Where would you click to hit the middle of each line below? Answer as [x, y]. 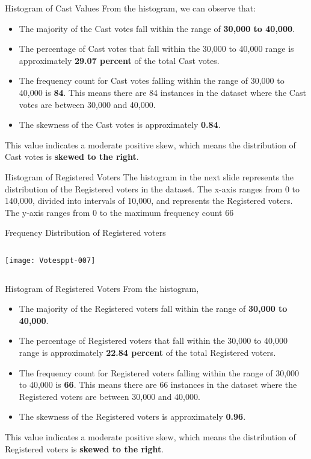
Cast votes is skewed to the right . [72, 157]
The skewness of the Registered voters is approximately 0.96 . [132, 416]
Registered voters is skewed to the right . [85, 448]
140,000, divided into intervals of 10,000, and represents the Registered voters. [149, 201]
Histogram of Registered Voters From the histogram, [102, 288]
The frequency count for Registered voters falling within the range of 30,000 [159, 372]
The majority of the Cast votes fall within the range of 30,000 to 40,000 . [157, 28]
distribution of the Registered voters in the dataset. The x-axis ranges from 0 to [152, 188]
